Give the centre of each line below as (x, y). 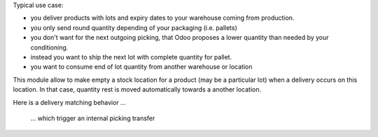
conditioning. (49, 47)
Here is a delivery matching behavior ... (69, 102)
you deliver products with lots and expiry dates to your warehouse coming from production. (162, 18)
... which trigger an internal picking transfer (93, 118)
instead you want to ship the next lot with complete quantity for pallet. (131, 57)
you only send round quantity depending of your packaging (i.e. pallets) (134, 27)
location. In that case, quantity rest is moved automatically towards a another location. (137, 89)
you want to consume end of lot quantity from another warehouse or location (141, 67)
